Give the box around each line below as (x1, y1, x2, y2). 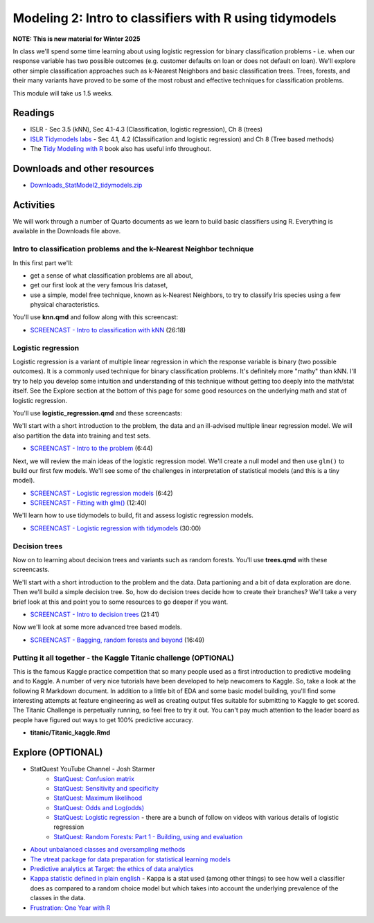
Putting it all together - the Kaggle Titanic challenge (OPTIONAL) (12, 653, 235, 663)
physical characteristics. (30, 301, 100, 309)
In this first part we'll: (12, 258, 73, 267)
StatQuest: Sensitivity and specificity (53, 784, 159, 792)
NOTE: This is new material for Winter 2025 (12, 35, 141, 43)
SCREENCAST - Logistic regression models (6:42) (30, 489, 173, 497)
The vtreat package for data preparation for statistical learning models (30, 855, 231, 863)
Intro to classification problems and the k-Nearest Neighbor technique (12, 244, 254, 254)
